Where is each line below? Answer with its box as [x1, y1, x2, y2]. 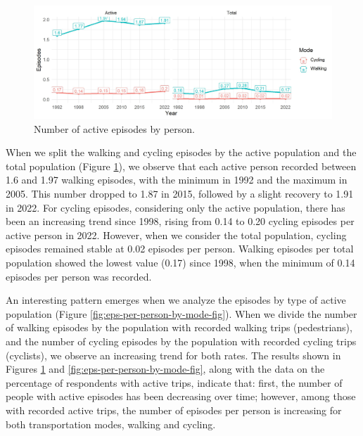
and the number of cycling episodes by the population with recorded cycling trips [6, 333, 357, 348]
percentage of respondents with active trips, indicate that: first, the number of [6, 375, 343, 390]
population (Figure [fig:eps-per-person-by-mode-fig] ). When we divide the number [6, 306, 357, 321]
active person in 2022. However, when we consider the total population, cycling [6, 227, 347, 242]
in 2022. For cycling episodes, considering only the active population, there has [6, 200, 345, 214]
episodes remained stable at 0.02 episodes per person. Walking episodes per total [6, 241, 354, 256]
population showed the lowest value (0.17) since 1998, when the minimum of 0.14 [6, 255, 355, 269]
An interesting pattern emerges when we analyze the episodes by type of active [6, 293, 346, 307]
